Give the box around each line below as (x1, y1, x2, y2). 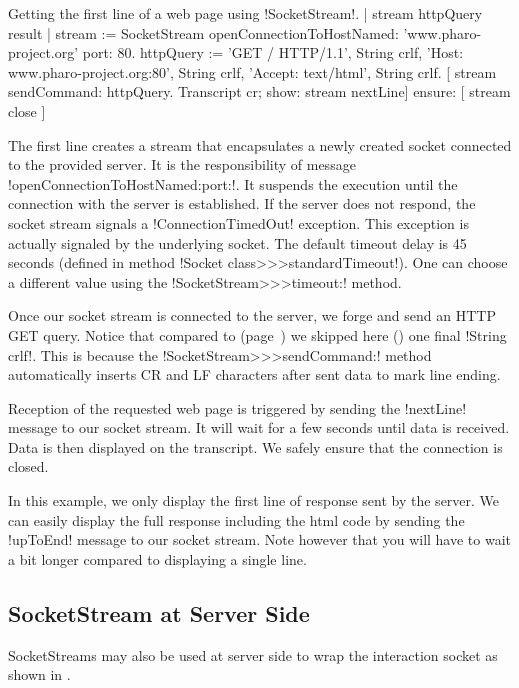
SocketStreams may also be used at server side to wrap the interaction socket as (8, 644, 498, 665)
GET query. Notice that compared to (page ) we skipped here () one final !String (8, 324, 507, 345)
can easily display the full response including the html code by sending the (8, 509, 465, 530)
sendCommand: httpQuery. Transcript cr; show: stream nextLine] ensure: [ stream (8, 81, 511, 102)
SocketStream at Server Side (8, 597, 310, 628)
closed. (8, 456, 49, 477)
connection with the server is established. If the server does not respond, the (8, 193, 476, 214)
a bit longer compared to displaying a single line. (8, 548, 307, 569)
